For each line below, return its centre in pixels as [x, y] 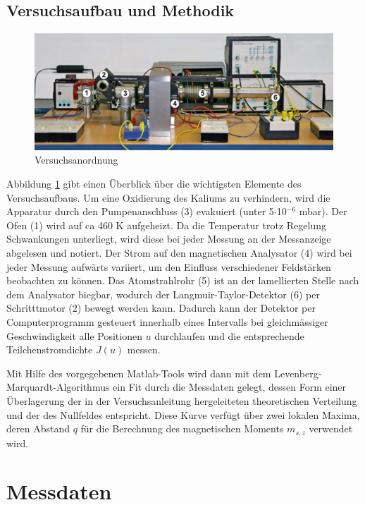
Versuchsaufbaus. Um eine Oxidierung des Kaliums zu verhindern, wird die [168, 197]
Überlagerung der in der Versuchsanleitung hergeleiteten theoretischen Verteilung [182, 400]
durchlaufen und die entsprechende [229, 335]
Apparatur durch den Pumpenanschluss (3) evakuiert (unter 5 [140, 211]
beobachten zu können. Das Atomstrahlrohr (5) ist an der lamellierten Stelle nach [183, 280]
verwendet [331, 428]
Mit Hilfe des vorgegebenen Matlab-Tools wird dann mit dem [139, 373]
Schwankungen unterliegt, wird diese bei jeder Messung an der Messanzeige [169, 239]
